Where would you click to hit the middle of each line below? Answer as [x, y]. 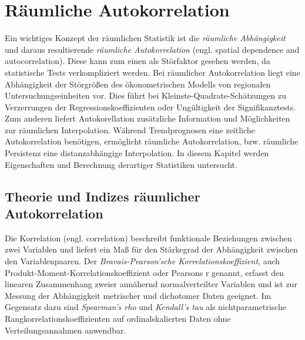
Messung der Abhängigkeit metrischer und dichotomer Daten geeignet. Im [138, 295]
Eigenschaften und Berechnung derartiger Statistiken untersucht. [121, 164]
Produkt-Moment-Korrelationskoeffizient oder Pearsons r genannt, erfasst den [145, 272]
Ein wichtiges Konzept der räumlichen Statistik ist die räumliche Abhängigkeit [145, 38]
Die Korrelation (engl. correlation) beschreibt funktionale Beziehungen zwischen [148, 238]
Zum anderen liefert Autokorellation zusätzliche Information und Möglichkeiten [148, 118]
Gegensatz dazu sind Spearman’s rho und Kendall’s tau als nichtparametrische [145, 307]
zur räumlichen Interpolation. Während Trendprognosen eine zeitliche [130, 129]
